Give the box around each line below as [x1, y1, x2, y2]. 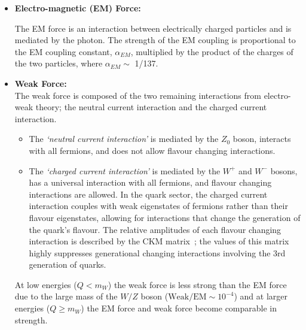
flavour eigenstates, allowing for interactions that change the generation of [29, 211, 301, 223]
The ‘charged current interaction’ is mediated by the [29, 164, 221, 177]
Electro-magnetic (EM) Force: [14, 2, 141, 14]
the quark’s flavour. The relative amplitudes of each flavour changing [29, 223, 281, 235]
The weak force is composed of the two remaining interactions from [14, 89, 261, 101]
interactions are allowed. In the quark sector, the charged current [29, 187, 268, 200]
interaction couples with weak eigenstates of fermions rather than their [29, 199, 288, 212]
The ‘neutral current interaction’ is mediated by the [29, 132, 219, 145]
